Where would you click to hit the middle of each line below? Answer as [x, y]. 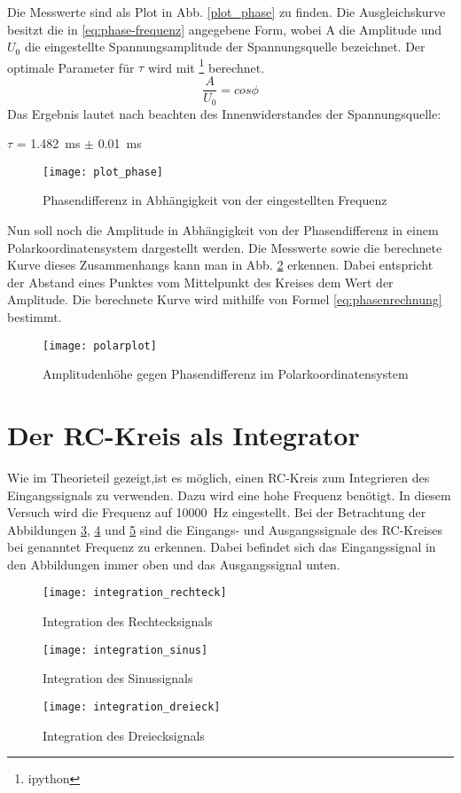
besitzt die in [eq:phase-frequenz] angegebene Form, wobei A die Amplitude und [225, 29]
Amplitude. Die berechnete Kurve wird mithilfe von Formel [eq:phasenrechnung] [225, 299]
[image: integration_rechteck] [135, 593]
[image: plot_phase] [103, 172]
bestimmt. [35, 316]
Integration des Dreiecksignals [124, 735]
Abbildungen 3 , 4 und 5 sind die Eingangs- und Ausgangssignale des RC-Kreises [225, 529]
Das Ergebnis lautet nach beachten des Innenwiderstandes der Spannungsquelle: [224, 113]
